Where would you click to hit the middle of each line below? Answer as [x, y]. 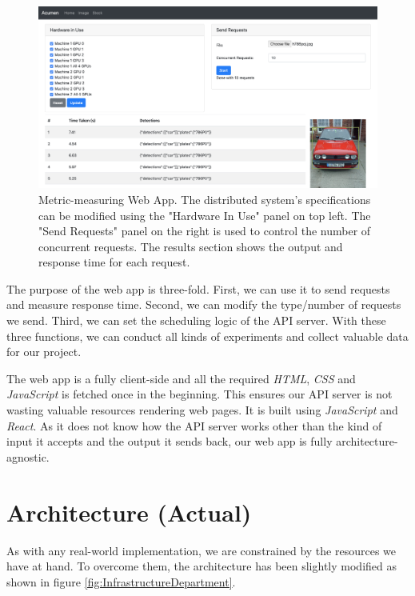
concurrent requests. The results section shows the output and [191, 246]
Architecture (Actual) [129, 512]
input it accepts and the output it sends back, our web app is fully [170, 441]
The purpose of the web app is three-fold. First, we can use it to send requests [198, 288]
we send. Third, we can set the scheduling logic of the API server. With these [196, 320]
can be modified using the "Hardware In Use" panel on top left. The [205, 215]
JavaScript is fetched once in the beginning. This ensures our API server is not [200, 394]
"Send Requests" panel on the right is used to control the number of [205, 231]
